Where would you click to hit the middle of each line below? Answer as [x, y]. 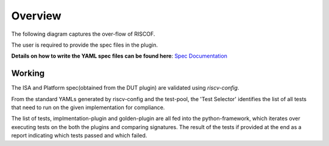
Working [28, 74]
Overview [36, 16]
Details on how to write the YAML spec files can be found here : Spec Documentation [119, 56]
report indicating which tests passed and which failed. [79, 136]
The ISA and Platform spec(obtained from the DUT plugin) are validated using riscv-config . [125, 88]
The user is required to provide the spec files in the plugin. [85, 45]
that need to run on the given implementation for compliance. [88, 108]
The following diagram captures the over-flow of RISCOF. [83, 34]
